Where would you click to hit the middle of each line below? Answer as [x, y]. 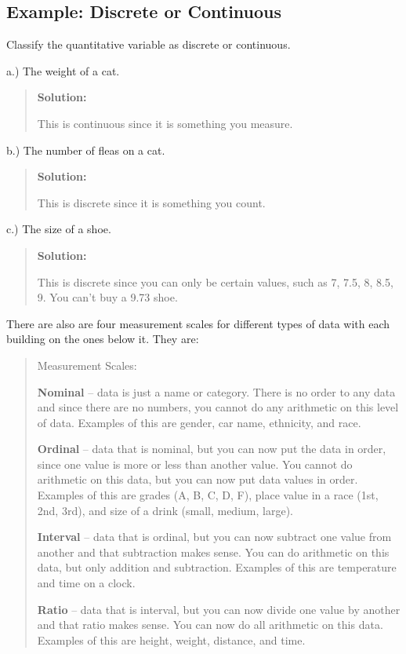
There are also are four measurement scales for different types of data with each [198, 323]
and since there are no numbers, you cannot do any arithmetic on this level [218, 407]
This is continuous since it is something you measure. [165, 123]
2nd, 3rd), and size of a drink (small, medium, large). [165, 510]
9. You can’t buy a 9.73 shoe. [107, 297]
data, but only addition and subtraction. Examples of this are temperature [217, 567]
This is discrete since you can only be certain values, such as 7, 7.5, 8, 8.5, [215, 281]
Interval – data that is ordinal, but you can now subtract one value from [214, 537]
